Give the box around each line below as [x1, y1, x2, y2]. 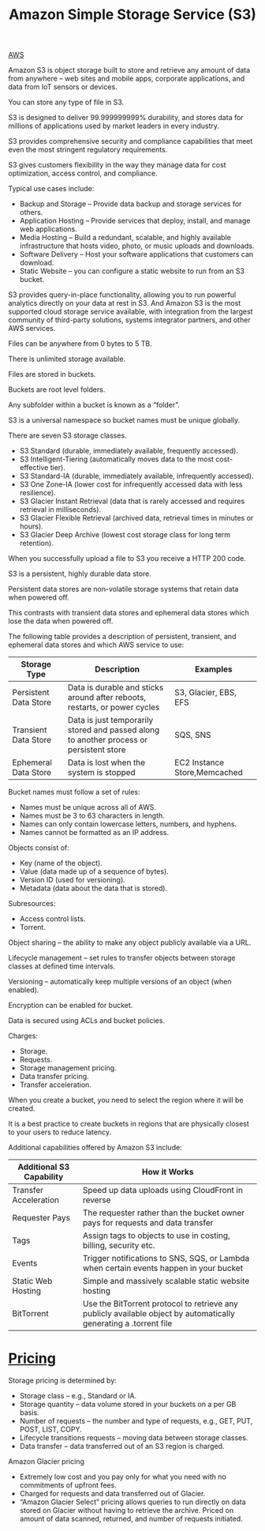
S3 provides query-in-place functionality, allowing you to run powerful [8, 290, 237, 299]
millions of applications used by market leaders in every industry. [8, 121, 219, 131]
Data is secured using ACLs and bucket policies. [8, 1016, 166, 1025]
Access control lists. [19, 914, 86, 923]
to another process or [67, 735, 148, 746]
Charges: [8, 1031, 38, 1040]
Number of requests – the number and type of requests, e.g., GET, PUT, [19, 1416, 253, 1426]
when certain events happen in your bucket [82, 1262, 243, 1273]
